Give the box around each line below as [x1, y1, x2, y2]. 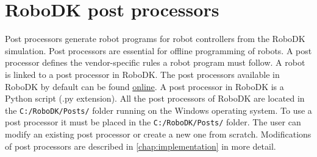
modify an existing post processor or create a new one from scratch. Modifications [5, 128, 312, 140]
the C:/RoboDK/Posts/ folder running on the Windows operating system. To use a [5, 103, 312, 116]
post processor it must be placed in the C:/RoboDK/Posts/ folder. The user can [5, 116, 301, 128]
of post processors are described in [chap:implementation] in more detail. [5, 139, 276, 152]
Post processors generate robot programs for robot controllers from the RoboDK [5, 32, 305, 45]
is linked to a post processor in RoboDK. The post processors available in [5, 68, 280, 80]
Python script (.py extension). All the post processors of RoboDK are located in [5, 92, 305, 105]
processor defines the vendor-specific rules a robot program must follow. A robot [5, 56, 305, 69]
